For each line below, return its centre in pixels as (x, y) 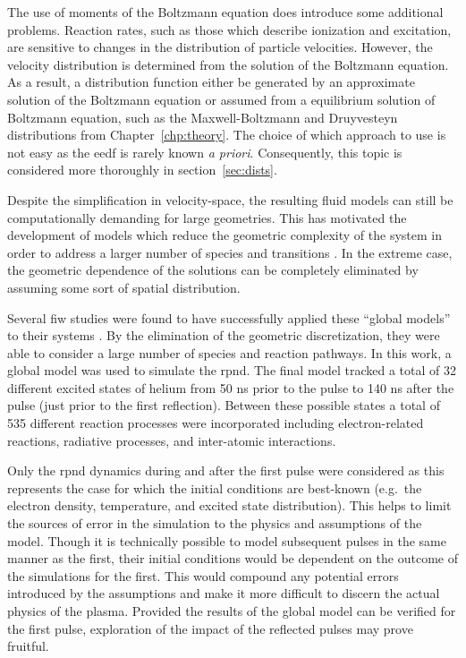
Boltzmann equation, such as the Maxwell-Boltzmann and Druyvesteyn (203, 117)
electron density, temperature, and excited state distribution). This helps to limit (229, 505)
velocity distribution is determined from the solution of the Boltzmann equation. (228, 64)
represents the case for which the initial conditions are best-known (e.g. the (215, 487)
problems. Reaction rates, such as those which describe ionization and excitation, (229, 29)
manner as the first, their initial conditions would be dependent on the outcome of (233, 558)
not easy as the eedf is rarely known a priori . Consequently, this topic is (205, 152)
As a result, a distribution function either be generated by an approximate (211, 82)
